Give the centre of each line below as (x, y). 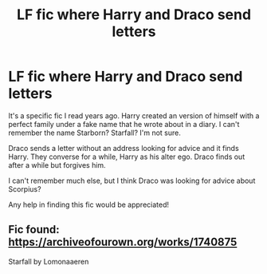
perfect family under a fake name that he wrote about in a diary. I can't (124, 124)
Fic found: (34, 230)
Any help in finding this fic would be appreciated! (89, 205)
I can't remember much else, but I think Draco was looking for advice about (132, 181)
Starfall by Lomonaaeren (49, 261)
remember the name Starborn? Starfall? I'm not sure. (95, 133)
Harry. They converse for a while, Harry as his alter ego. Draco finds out (127, 157)
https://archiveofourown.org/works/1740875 (123, 242)
